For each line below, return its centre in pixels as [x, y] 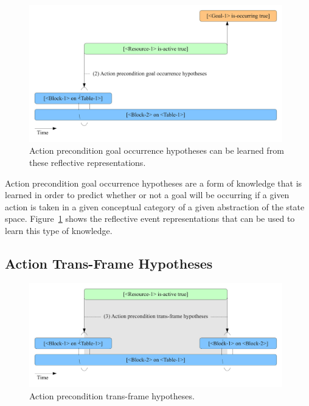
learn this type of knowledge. [59, 230]
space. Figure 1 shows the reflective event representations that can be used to [150, 218]
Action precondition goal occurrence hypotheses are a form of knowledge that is [154, 183]
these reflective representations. [88, 162]
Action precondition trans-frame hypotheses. [112, 395]
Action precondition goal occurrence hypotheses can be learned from [157, 150]
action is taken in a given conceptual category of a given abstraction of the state [155, 206]
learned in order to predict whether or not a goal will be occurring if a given [147, 195]
